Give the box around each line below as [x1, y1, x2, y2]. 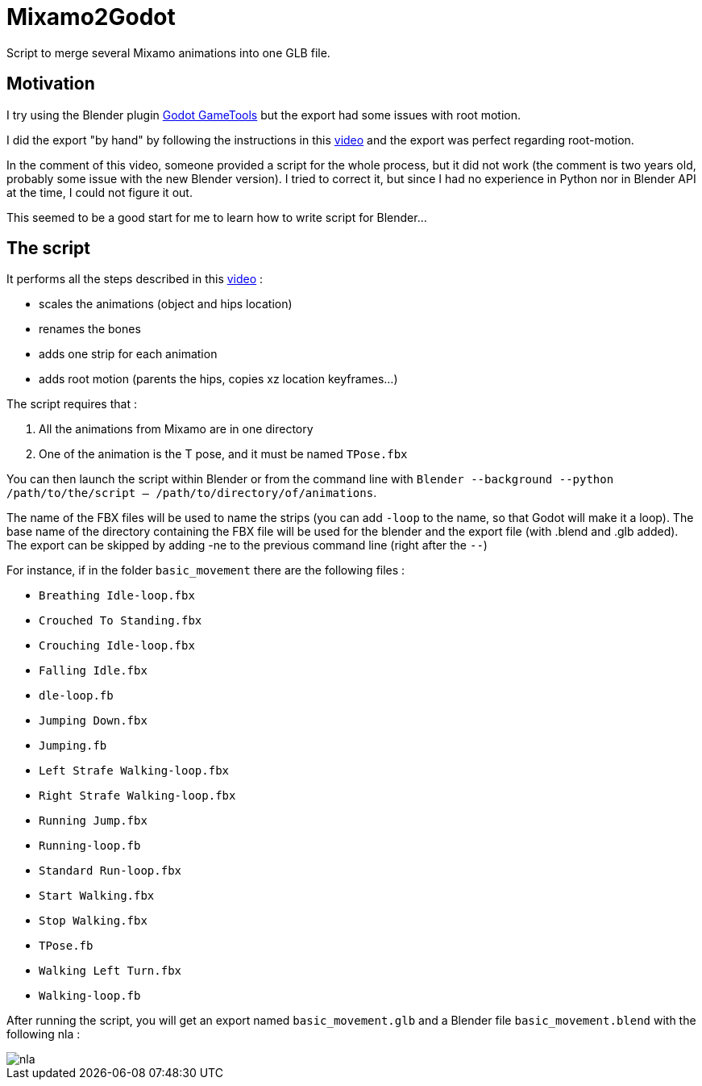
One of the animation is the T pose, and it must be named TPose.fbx [39, 447, 408, 462]
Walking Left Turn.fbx [39, 964, 182, 978]
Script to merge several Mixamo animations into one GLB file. [6, 45, 330, 60]
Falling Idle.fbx [39, 664, 147, 678]
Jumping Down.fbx [39, 714, 147, 728]
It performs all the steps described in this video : [6, 272, 264, 286]
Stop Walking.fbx [39, 914, 147, 928]
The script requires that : [6, 397, 137, 411]
